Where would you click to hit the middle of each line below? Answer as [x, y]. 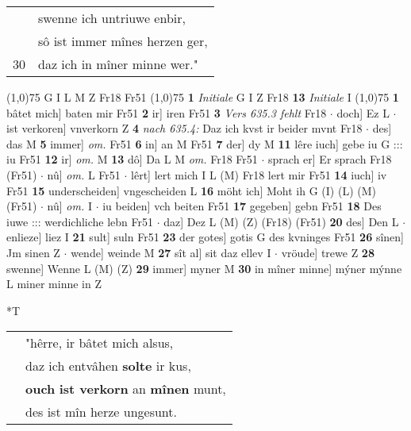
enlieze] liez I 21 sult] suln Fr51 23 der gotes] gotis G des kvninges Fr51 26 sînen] [205, 237]
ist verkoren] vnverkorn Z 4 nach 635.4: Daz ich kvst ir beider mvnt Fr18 [184, 128]
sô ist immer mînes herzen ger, [123, 41]
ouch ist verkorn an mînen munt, [126, 389]
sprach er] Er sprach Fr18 [330, 159]
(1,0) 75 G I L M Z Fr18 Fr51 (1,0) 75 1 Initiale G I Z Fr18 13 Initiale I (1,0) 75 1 [203, 97]
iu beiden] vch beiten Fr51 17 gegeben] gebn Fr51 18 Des [242, 206]
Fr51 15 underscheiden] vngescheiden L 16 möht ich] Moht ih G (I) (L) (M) [191, 190]
